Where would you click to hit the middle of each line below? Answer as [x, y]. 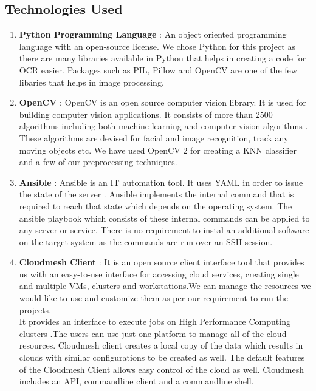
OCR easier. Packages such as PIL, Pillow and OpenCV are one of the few [158, 70]
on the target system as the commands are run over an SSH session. [146, 241]
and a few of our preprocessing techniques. [98, 162]
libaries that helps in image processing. [91, 82]
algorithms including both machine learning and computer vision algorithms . [163, 126]
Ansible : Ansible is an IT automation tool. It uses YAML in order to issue [161, 182]
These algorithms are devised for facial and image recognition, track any [154, 138]
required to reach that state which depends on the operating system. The [156, 206]
